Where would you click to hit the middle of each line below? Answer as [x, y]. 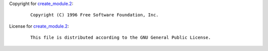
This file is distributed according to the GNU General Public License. [121, 38]
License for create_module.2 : [39, 26]
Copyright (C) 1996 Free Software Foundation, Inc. [95, 15]
